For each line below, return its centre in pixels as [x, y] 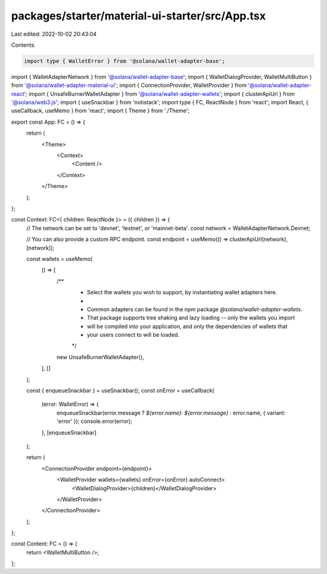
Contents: [23, 45]
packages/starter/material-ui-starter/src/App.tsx [138, 16]
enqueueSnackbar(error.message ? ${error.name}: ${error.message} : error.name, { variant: [171, 413]
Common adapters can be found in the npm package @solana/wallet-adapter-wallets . [195, 309]
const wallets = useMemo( [60, 258]
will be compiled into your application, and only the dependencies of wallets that [187, 326]
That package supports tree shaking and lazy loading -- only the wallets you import [191, 318]
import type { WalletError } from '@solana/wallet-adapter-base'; [124, 61]
